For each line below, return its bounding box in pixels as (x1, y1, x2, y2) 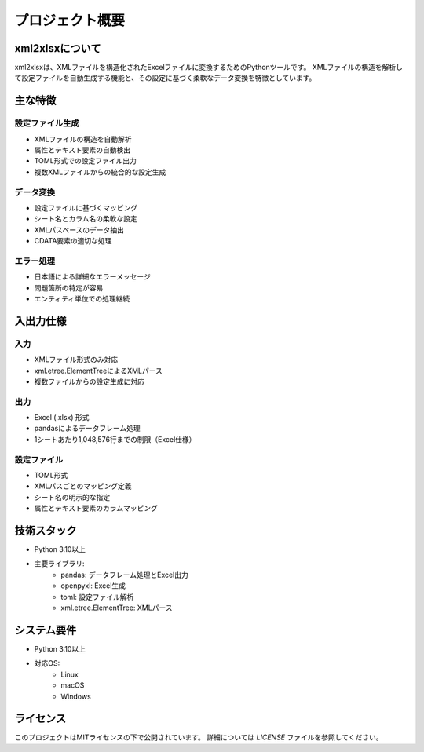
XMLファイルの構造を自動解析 (34, 134, 133, 144)
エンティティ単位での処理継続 (34, 294, 130, 304)
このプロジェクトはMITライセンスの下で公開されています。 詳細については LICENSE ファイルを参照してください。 (14, 732, 383, 742)
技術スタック (14, 524, 77, 537)
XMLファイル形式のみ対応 (34, 355, 119, 364)
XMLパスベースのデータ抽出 (34, 225, 125, 235)
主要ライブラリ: (34, 559, 86, 568)
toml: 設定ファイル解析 (60, 592, 134, 601)
